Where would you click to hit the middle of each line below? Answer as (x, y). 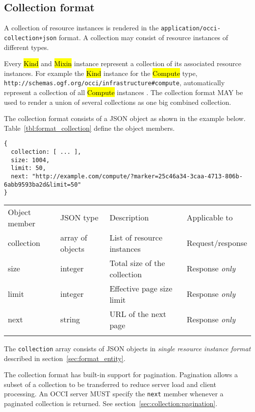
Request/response (217, 243)
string (70, 319)
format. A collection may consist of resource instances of (144, 37)
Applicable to (210, 218)
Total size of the (137, 263)
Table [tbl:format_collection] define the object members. (89, 128)
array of (74, 237)
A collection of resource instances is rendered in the (81, 28)
